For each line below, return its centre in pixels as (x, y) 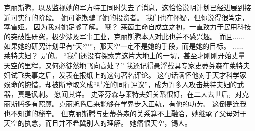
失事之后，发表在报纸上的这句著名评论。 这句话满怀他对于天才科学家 (135, 75)
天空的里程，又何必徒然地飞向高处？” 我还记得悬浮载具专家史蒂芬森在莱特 (124, 65)
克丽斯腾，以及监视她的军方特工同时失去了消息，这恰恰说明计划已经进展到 (124, 7)
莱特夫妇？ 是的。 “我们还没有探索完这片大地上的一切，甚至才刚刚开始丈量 (125, 55)
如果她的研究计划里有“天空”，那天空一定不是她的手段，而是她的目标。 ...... (124, 46)
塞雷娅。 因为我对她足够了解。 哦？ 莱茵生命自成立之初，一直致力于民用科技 (127, 27)
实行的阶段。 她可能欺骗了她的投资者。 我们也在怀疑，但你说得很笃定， (133, 17)
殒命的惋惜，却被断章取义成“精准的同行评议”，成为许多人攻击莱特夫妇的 (121, 84)
